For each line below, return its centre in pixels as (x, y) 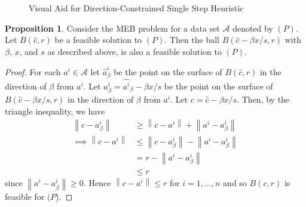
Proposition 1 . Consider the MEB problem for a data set (112, 28)
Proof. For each (33, 72)
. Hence (97, 183)
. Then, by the (263, 99)
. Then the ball (192, 40)
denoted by (253, 28)
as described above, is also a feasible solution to (134, 51)
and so (235, 183)
